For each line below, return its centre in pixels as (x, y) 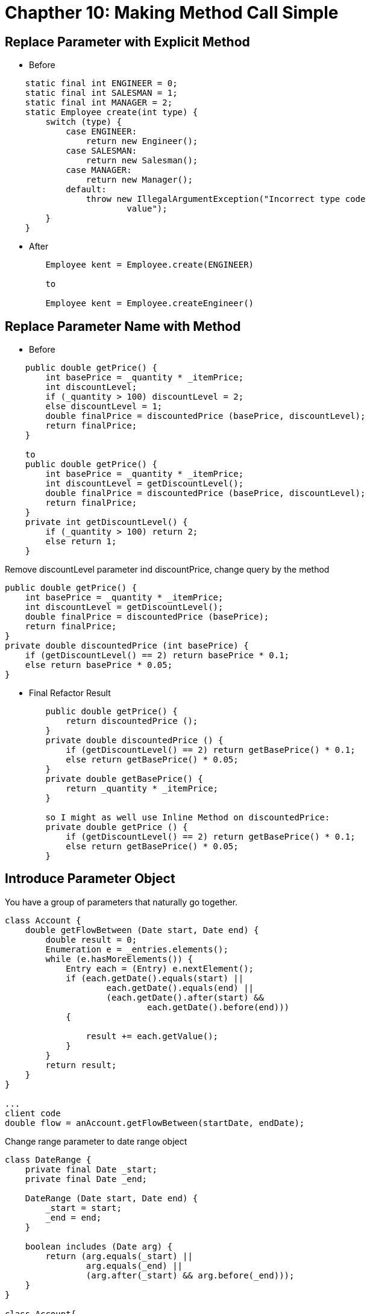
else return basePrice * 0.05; (99, 665)
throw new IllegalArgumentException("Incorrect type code (226, 199)
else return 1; (81, 542)
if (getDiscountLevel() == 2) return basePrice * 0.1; (157, 655)
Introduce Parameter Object (90, 879)
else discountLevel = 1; (104, 407)
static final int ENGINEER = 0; (101, 83)
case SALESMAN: (102, 151)
